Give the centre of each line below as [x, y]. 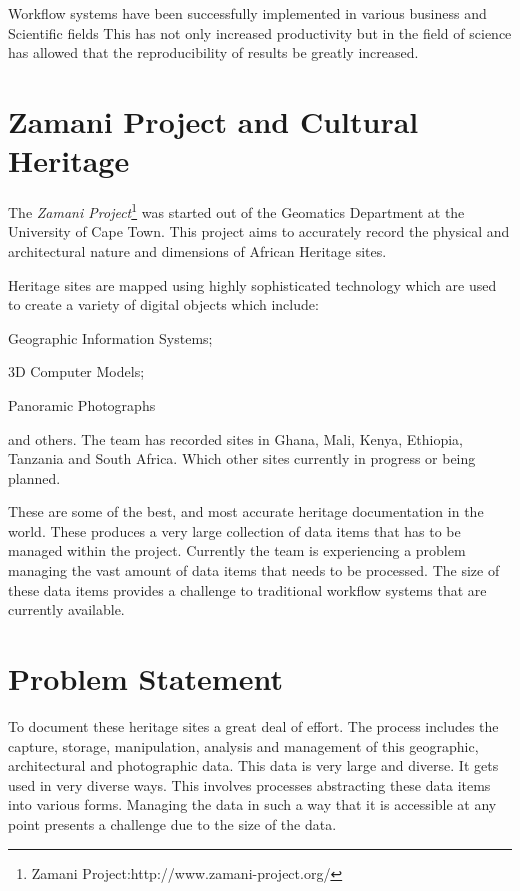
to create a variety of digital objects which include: [163, 304]
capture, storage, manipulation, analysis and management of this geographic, [243, 745]
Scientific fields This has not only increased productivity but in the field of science [260, 32]
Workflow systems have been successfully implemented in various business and [247, 13]
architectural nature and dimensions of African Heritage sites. [197, 250]
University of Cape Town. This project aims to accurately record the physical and [259, 231]
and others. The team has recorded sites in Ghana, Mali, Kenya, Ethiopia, [235, 438]
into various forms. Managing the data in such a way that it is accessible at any [252, 804]
